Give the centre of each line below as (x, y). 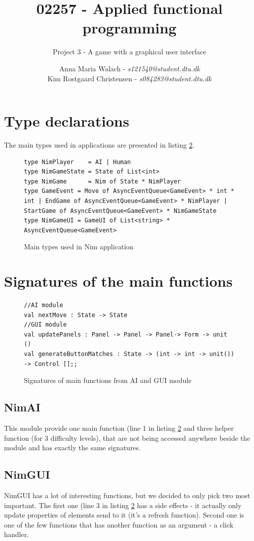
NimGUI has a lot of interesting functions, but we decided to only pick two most (127, 495)
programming (129, 28)
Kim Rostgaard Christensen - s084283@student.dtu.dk (129, 78)
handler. (16, 534)
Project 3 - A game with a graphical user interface (129, 52)
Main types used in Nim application (79, 247)
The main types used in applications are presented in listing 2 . (99, 145)
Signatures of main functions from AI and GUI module (108, 380)
